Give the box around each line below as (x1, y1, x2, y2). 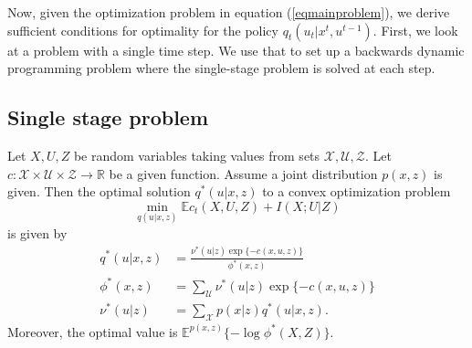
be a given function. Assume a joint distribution (109, 163, 378, 183)
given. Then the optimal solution (7, 182, 191, 201)
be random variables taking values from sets (73, 145, 320, 164)
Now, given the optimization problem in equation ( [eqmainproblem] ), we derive (7, 3, 450, 21)
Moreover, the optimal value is (7, 322, 178, 341)
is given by (7, 223, 68, 242)
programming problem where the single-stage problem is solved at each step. (7, 58, 435, 78)
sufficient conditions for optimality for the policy (7, 20, 278, 39)
